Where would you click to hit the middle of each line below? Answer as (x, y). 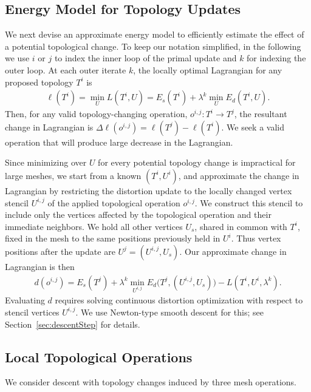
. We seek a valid (253, 127)
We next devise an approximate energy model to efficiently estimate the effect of (155, 34)
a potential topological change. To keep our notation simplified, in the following (153, 46)
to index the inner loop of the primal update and (145, 58)
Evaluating (25, 300)
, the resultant (261, 114)
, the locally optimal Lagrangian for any (208, 69)
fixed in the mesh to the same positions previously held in (113, 238)
